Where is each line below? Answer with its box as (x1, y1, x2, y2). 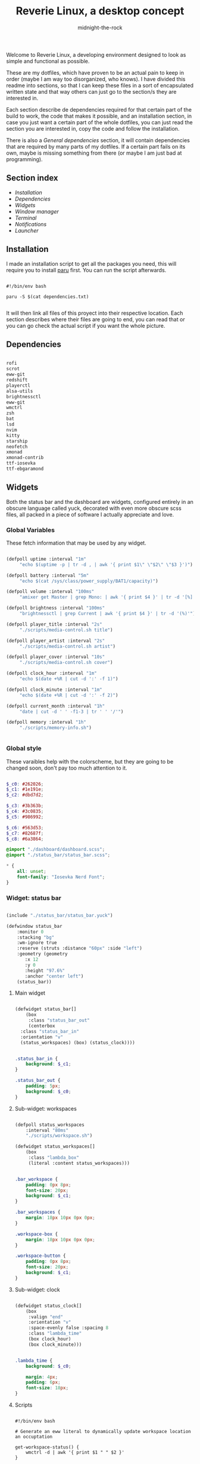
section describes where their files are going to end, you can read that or (6, 315, 186, 323)
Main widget (14, 989, 46, 996)
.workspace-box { (14, 1231, 58, 1237)
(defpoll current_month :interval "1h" (6, 703, 105, 709)
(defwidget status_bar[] (14, 1006, 77, 1013)
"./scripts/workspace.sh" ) (26, 1133, 93, 1139)
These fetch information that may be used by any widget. (6, 539, 147, 546)
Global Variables (6, 525, 55, 534)
